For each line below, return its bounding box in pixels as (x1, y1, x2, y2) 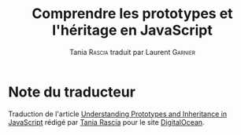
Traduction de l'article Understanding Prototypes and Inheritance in (8, 109, 227, 119)
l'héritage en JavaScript (52, 21, 213, 39)
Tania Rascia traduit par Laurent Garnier (69, 47, 195, 57)
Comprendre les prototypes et (31, 5, 234, 23)
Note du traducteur (8, 83, 136, 100)
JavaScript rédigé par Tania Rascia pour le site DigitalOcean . (8, 117, 205, 126)
